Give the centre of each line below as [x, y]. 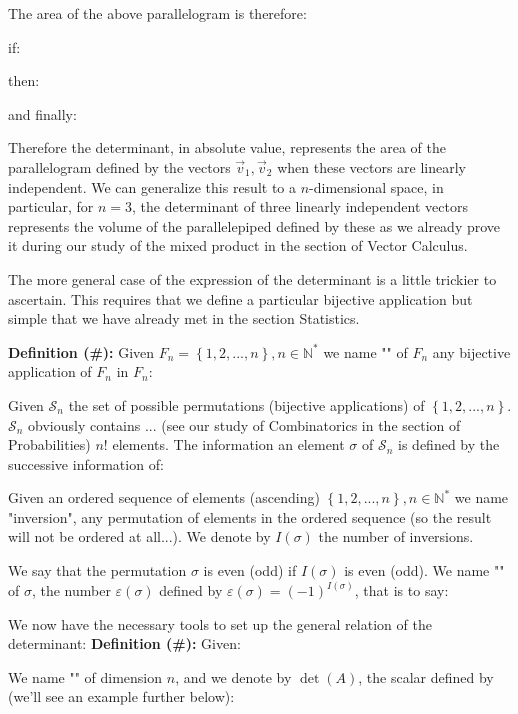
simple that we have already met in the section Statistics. [184, 318]
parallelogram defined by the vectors [119, 166]
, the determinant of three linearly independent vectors [300, 206]
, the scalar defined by [426, 676]
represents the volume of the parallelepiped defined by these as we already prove [254, 225]
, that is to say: [401, 590]
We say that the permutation [97, 570]
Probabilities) [49, 444]
